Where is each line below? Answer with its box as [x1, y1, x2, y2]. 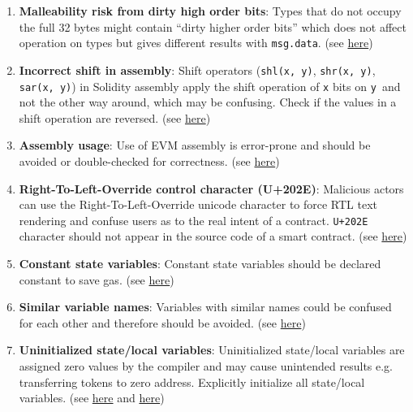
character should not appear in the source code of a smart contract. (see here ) [19, 228, 407, 245]
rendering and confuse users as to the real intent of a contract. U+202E [19, 211, 368, 228]
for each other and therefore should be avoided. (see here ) [19, 314, 306, 331]
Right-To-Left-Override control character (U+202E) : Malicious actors [19, 180, 404, 197]
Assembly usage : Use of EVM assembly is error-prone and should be [19, 137, 371, 154]
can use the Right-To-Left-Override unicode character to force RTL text [19, 196, 378, 213]
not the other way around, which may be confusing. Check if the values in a [19, 93, 397, 111]
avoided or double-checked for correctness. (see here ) [19, 152, 280, 169]
